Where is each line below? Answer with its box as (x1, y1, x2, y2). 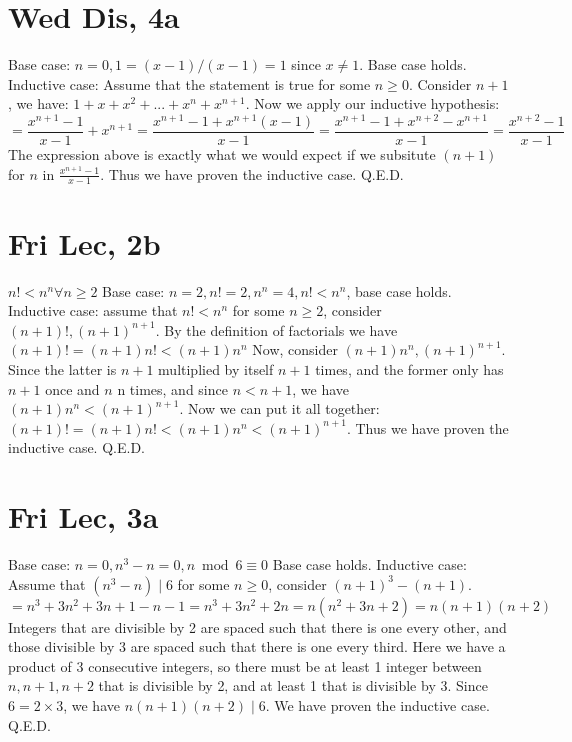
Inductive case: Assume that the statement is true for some (8, 73, 371, 94)
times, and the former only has (315, 358, 504, 379)
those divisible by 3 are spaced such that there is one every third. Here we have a (8, 636, 506, 657)
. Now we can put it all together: (179, 398, 380, 419)
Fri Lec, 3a (8, 496, 159, 537)
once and (45, 378, 100, 399)
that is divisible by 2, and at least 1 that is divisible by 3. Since (98, 675, 488, 696)
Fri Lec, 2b (8, 222, 161, 263)
